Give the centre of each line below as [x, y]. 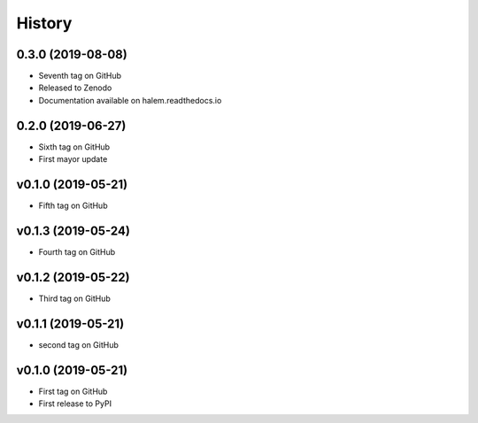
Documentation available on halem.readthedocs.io [130, 100]
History [44, 23]
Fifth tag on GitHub [73, 206]
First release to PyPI [75, 404]
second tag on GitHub [79, 344]
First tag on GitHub [73, 391]
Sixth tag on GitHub [74, 147]
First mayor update [73, 159]
